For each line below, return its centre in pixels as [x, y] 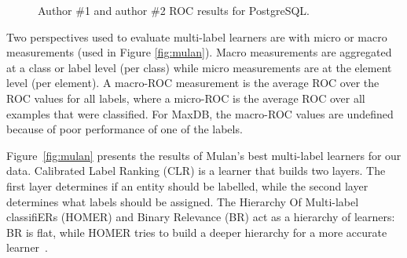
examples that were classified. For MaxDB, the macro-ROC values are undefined [200, 113]
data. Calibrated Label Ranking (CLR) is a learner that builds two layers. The [196, 171]
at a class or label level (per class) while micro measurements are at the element [199, 67]
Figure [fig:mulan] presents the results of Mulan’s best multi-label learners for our [204, 155]
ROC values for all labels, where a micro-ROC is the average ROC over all [186, 98]
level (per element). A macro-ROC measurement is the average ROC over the [193, 83]
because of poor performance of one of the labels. [125, 129]
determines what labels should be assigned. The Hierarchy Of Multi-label [183, 201]
